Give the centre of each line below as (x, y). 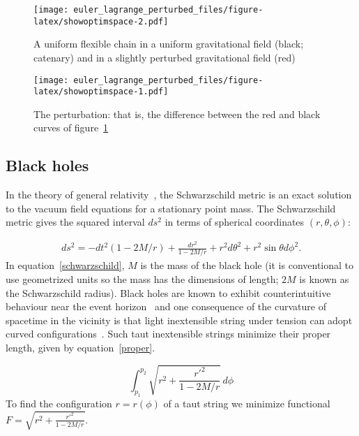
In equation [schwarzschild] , (65, 265)
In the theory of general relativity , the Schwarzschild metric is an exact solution (179, 195)
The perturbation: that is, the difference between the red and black (177, 114)
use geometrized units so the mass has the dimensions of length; (142, 278)
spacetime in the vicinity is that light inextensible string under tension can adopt (179, 320)
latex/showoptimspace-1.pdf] (101, 92)
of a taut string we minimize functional (247, 404)
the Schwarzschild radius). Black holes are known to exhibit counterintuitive (168, 292)
